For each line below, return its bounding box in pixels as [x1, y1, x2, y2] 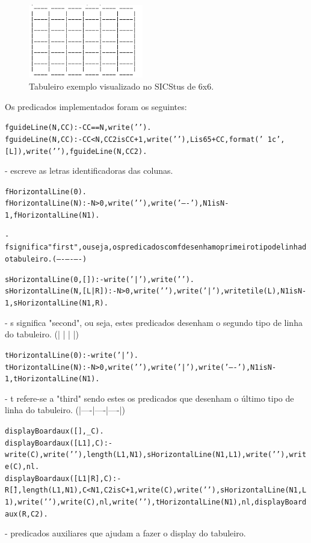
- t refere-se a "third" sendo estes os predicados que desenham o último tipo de [5, 391, 294, 404]
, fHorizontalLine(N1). [9, 211, 100, 220]
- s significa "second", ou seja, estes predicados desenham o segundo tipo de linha [5, 316, 303, 328]
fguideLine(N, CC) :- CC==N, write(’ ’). [5, 123, 152, 132]
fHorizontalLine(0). [5, 187, 87, 196]
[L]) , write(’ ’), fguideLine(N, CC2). [5, 147, 147, 156]
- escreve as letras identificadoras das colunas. [5, 164, 173, 177]
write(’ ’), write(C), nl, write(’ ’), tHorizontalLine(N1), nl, [17, 498, 255, 506]
